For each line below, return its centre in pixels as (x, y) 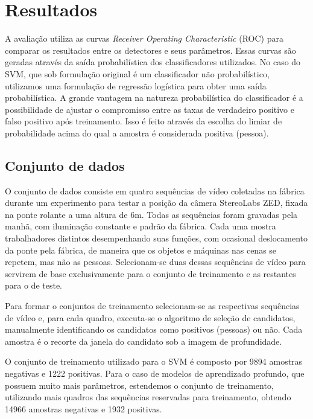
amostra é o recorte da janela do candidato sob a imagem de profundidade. (144, 341)
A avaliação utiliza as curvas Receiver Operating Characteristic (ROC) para (144, 38)
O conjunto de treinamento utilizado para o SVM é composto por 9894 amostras (154, 361)
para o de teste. (33, 285)
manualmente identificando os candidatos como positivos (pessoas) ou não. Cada (154, 329)
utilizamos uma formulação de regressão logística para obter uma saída (136, 85)
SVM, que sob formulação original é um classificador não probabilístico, (137, 73)
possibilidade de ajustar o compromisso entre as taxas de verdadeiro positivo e (150, 109)
